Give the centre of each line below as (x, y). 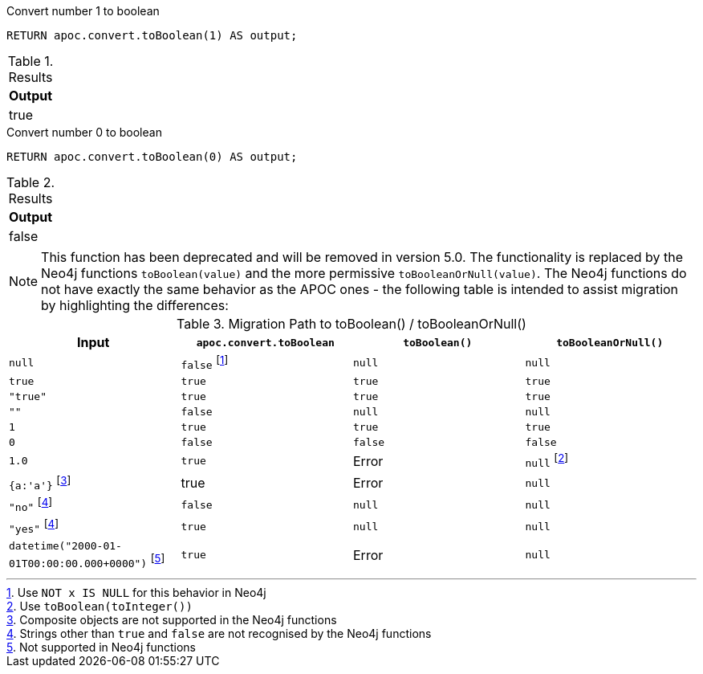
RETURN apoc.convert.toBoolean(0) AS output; (152, 157)
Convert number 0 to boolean (84, 132)
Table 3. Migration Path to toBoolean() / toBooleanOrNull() (351, 324)
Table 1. (30, 61)
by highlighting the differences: (135, 305)
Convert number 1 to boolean (83, 11)
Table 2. (31, 182)
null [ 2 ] (547, 461)
